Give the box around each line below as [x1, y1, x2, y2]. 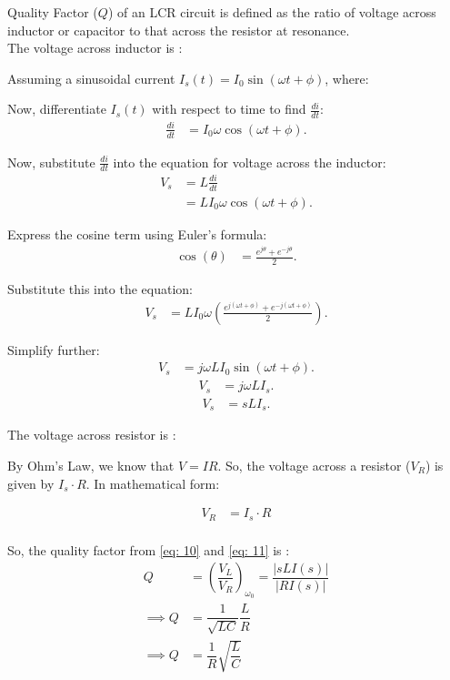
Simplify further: [7, 340, 100, 359]
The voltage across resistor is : [7, 425, 176, 444]
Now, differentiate [7, 99, 106, 118]
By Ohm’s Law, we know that [7, 455, 175, 474]
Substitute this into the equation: [7, 279, 193, 299]
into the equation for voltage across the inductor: [113, 152, 386, 171]
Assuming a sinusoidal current [7, 68, 175, 87]
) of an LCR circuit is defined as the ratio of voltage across [107, 3, 436, 21]
